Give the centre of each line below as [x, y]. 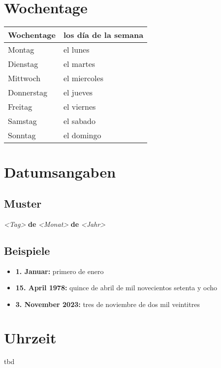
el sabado [79, 121]
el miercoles [83, 78]
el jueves [78, 92]
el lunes [76, 50]
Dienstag [23, 64]
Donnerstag [28, 92]
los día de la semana [103, 35]
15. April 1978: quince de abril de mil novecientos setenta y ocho [116, 288]
